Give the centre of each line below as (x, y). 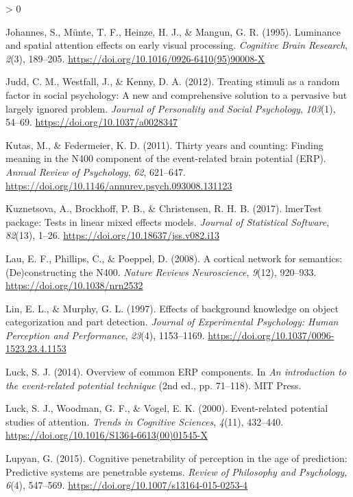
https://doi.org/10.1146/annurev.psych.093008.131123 (119, 185)
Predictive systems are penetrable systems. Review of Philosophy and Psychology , (176, 471)
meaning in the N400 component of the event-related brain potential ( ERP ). (166, 158)
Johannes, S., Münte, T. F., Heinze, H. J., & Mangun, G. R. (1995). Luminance (173, 31)
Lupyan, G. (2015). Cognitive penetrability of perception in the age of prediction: (176, 458)
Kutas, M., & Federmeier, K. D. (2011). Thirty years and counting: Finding (165, 145)
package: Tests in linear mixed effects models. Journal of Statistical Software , (168, 221)
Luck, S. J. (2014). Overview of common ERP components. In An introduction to (176, 372)
